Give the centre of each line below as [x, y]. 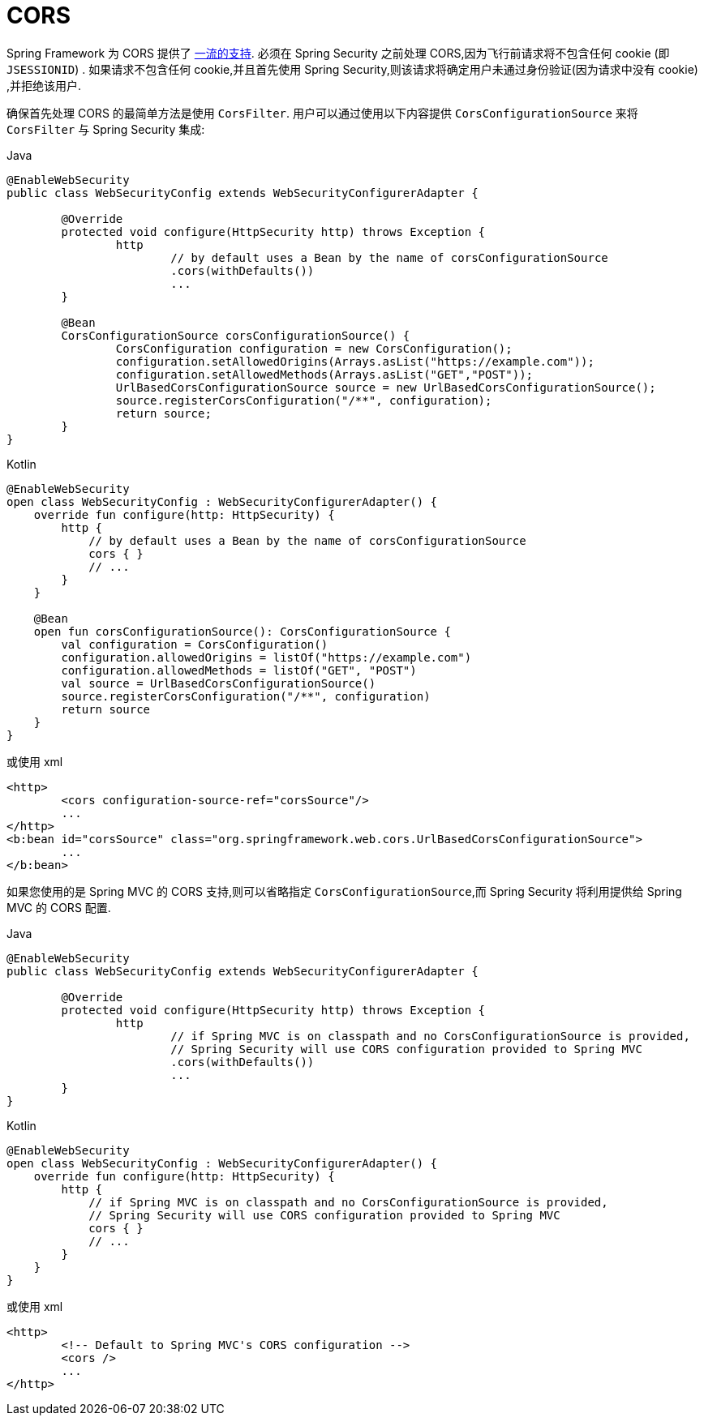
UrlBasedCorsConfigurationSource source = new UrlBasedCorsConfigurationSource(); [386, 387]
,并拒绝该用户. [44, 85]
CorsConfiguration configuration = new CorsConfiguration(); [314, 348]
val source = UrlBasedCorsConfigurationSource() [219, 683]
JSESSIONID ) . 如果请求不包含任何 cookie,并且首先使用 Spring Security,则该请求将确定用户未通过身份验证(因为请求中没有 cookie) [352, 69]
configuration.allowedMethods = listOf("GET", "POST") [239, 670]
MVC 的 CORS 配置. [59, 907]
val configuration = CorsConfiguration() [195, 644]
